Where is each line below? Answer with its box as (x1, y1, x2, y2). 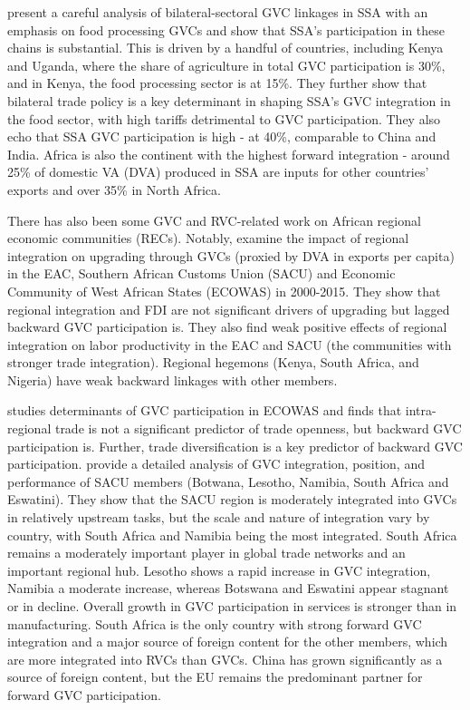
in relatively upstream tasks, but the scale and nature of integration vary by (7, 508, 430, 527)
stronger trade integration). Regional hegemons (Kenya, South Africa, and (7, 353, 419, 372)
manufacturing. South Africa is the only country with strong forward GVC (7, 614, 422, 633)
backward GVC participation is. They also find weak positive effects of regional (7, 317, 447, 336)
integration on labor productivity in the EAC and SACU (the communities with (7, 335, 452, 354)
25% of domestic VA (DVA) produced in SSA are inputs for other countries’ (7, 162, 429, 181)
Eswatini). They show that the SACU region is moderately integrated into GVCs (7, 490, 457, 509)
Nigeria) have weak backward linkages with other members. (7, 370, 338, 389)
